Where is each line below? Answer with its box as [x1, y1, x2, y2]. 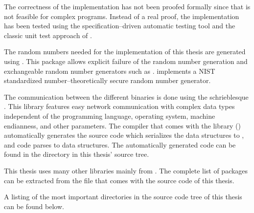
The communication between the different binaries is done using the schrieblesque [4, 91, 249, 102]
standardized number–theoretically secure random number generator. [4, 75, 211, 85]
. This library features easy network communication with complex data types [4, 101, 235, 111]
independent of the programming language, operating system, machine [4, 110, 215, 121]
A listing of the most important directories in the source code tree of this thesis [4, 192, 242, 202]
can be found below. [4, 201, 64, 211]
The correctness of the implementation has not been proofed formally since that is [4, 1, 251, 11]
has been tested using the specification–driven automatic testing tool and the [4, 21, 235, 31]
